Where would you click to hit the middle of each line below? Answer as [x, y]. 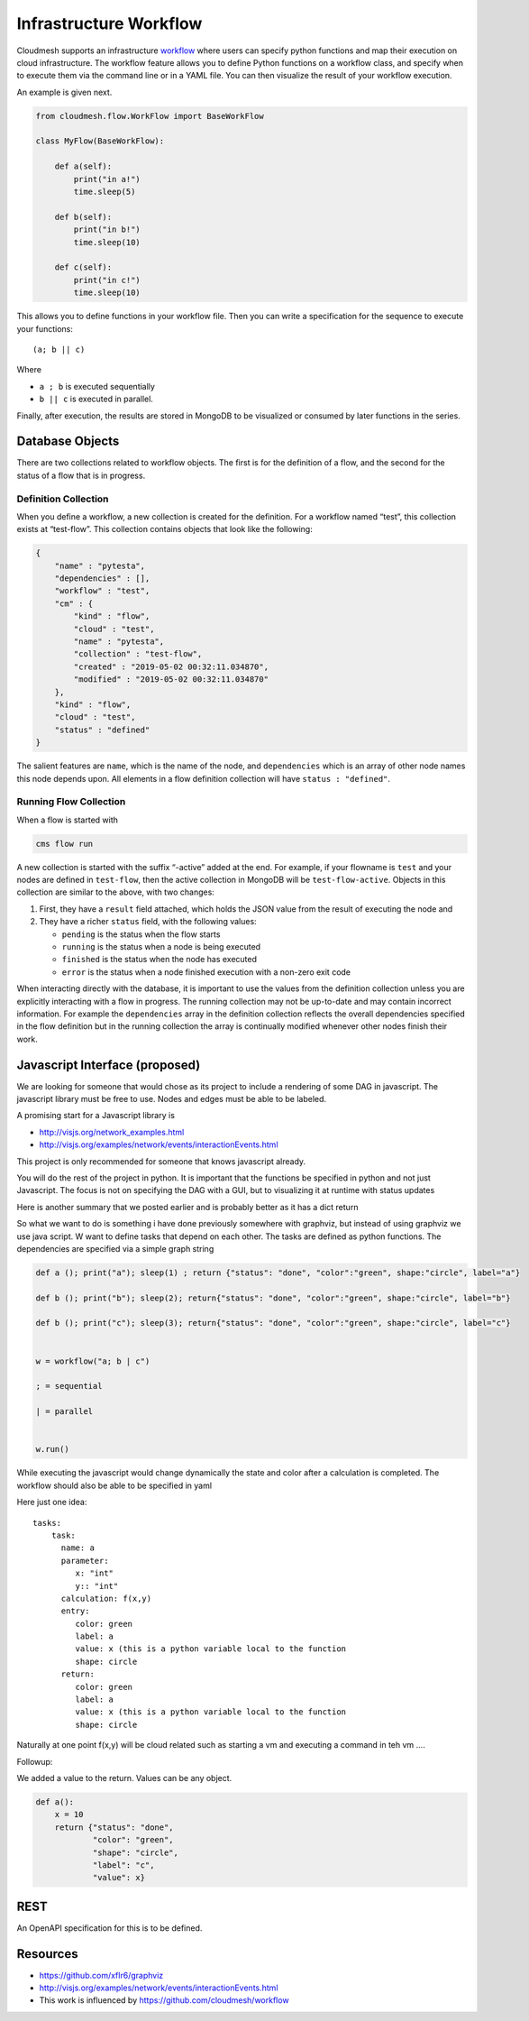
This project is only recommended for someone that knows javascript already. [161, 1161]
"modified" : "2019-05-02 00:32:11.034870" [171, 680]
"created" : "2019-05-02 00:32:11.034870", [171, 666]
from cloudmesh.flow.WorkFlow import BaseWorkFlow [150, 116]
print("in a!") [107, 179]
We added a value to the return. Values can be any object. [124, 1778]
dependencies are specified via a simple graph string [115, 1248]
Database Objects [68, 441]
